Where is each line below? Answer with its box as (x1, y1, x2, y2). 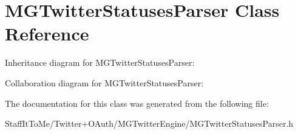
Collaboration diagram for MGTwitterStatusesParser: (5, 76, 204, 89)
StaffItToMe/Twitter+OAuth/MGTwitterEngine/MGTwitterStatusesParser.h (5, 117, 294, 130)
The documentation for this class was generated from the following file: (5, 97, 269, 109)
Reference (5, 21, 89, 46)
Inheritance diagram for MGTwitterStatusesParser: (5, 56, 195, 69)
